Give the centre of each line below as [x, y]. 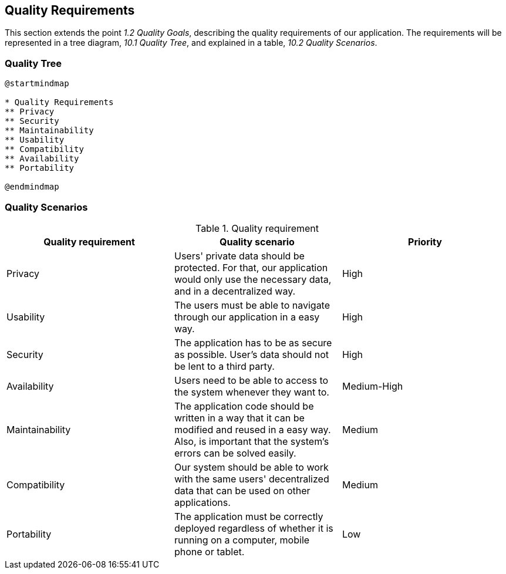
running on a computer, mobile [242, 540]
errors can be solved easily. [235, 453]
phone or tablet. [209, 551]
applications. [202, 502]
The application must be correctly [249, 516]
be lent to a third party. [224, 366]
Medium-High [372, 386]
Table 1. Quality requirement [257, 228]
